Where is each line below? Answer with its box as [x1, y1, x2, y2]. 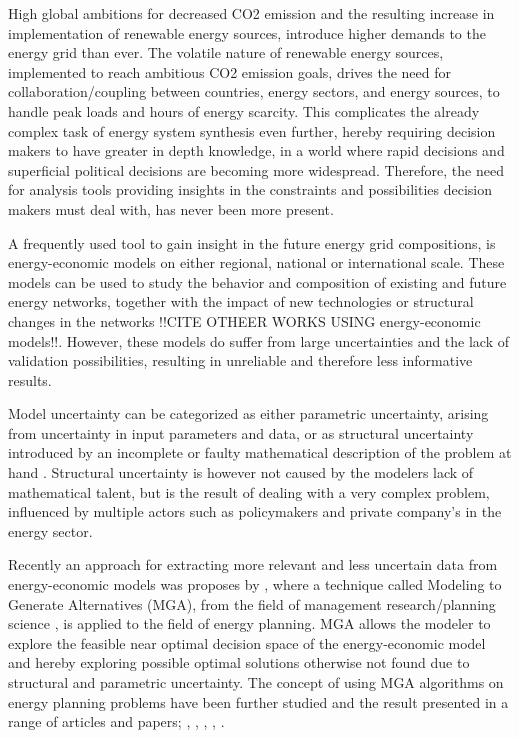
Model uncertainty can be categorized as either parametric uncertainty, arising [8, 403, 489, 424]
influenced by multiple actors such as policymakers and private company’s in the [8, 501, 502, 522]
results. [8, 369, 52, 390]
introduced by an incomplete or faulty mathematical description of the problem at [8, 442, 512, 463]
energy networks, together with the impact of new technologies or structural [8, 291, 474, 312]
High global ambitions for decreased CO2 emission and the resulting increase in [8, 3, 495, 23]
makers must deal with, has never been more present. [8, 198, 334, 219]
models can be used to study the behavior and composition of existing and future [8, 271, 507, 292]
